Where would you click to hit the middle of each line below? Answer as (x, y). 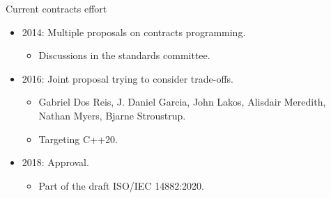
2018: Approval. (55, 162)
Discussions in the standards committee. (124, 55)
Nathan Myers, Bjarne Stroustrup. (112, 115)
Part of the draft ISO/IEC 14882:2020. (121, 185)
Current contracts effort (56, 8)
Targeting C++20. (78, 139)
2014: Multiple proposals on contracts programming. (134, 32)
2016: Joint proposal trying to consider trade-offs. (128, 78)
